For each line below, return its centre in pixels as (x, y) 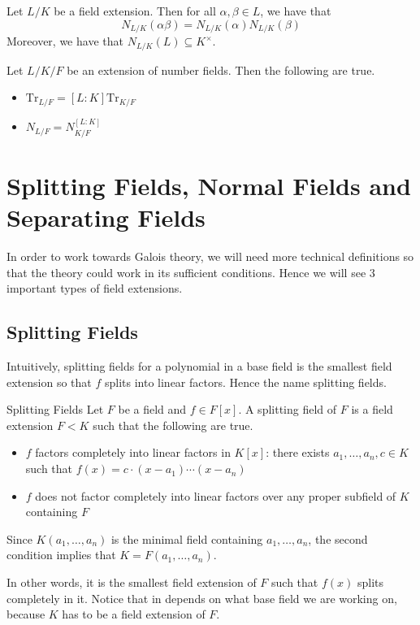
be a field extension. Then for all (135, 11)
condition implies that (61, 555)
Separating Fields (106, 217)
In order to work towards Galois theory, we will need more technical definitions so (210, 256)
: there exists (298, 452)
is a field (372, 409)
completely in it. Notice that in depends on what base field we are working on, (202, 598)
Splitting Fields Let (55, 409)
